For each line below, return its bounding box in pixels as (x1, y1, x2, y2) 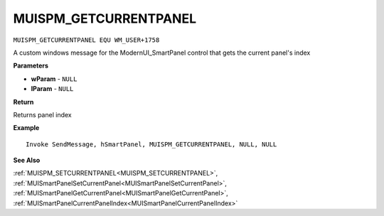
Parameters (13, 61, 49, 70)
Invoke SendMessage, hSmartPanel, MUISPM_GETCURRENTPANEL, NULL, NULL (26, 140, 277, 148)
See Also (13, 156, 41, 165)
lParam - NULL (31, 85, 74, 93)
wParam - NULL (31, 75, 78, 83)
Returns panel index (13, 110, 72, 119)
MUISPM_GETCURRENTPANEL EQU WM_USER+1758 (13, 36, 160, 44)
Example (13, 124, 40, 132)
